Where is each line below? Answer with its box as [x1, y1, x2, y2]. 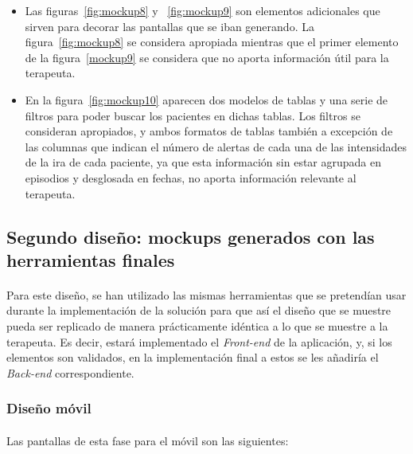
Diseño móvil [6, 398, 92, 418]
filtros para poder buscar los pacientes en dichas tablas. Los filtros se [25, 107, 360, 123]
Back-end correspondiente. [6, 364, 134, 381]
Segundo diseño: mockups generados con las [6, 224, 375, 249]
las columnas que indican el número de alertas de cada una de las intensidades [25, 138, 407, 155]
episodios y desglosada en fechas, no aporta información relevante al [25, 169, 357, 186]
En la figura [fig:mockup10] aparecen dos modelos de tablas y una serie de [25, 91, 388, 108]
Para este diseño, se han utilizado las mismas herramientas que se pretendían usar [6, 286, 407, 303]
